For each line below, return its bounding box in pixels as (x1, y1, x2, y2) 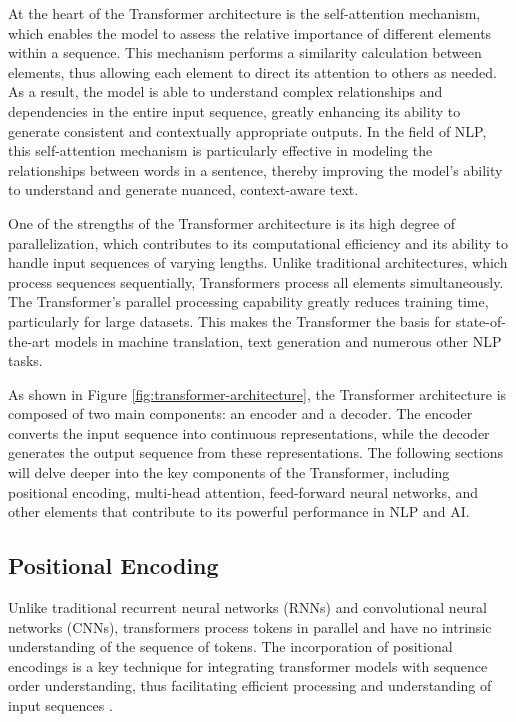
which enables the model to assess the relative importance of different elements (8, 22, 492, 43)
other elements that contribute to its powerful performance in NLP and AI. (8, 501, 470, 522)
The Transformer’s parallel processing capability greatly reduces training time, (8, 291, 489, 312)
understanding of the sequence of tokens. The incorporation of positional (8, 636, 453, 657)
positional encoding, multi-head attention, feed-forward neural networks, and (8, 481, 479, 502)
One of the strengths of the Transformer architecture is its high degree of (8, 212, 456, 233)
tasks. (8, 350, 43, 371)
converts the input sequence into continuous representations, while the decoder (8, 422, 490, 443)
